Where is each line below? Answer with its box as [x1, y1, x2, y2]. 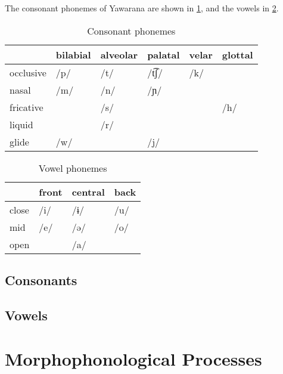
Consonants [5, 270, 77, 289]
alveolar [100, 47, 138, 61]
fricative [10, 100, 43, 114]
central [71, 184, 105, 199]
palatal [147, 47, 180, 61]
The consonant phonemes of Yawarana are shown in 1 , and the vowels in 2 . [5, 2, 279, 14]
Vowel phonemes [38, 160, 107, 175]
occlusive [10, 65, 46, 79]
